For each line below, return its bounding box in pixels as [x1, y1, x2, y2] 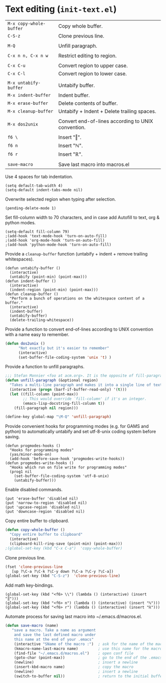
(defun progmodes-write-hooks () [5, 461, 74, 466]
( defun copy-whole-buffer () [5, 527, 65, 532]
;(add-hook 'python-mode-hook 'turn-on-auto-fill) [5, 242, 112, 247]
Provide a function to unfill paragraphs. [5, 364, 85, 370]
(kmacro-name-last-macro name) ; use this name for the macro [14, 646, 163, 651]
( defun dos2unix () [5, 341, 45, 346]
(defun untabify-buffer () [5, 265, 61, 270]
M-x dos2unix [7, 121, 39, 127]
